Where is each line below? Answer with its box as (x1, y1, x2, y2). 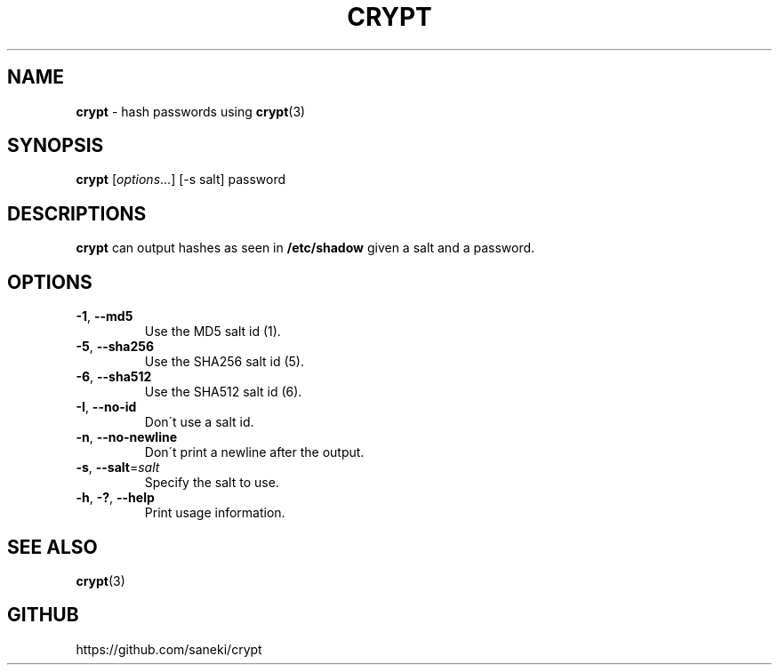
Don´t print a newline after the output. (144, 444, 365, 460)
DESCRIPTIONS (7, 202, 147, 225)
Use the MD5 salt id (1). (144, 324, 281, 340)
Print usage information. (144, 505, 285, 521)
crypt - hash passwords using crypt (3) (76, 103, 306, 119)
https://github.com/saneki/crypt (76, 641, 262, 657)
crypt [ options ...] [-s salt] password (76, 172, 286, 188)
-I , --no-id (76, 399, 137, 415)
